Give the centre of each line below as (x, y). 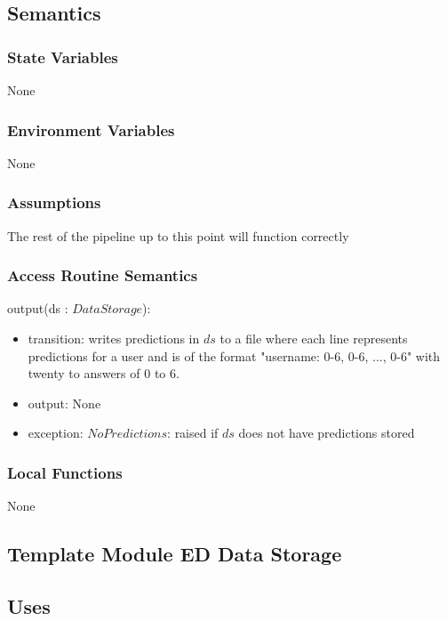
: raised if (193, 433)
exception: (56, 433)
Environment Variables (91, 129)
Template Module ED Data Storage (175, 554)
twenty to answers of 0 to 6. (104, 373)
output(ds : (38, 308)
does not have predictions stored (327, 433)
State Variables (63, 56)
